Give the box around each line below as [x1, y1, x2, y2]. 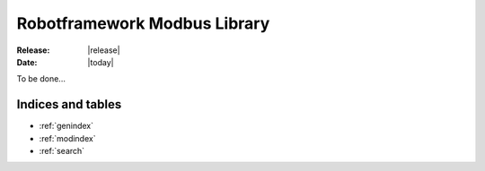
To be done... [16, 73, 66, 84]
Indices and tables [16, 97, 122, 112]
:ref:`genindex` [39, 121, 94, 132]
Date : [16, 56, 38, 67]
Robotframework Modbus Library [16, 13, 270, 33]
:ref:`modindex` [39, 133, 96, 143]
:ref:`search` [39, 146, 85, 157]
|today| [87, 56, 114, 67]
